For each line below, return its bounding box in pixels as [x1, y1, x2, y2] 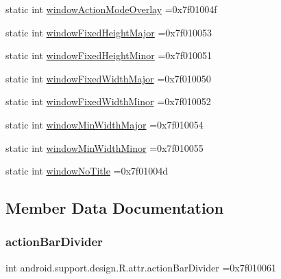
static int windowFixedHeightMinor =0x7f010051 [5, 48, 212, 63]
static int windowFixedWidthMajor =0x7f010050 [5, 71, 211, 85]
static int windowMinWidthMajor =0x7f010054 [5, 117, 204, 131]
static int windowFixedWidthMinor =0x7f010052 [5, 94, 211, 109]
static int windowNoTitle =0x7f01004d [5, 164, 168, 178]
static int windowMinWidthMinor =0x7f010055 [5, 140, 204, 155]
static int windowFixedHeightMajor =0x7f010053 [5, 25, 212, 39]
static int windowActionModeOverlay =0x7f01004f [5, 2, 217, 16]
